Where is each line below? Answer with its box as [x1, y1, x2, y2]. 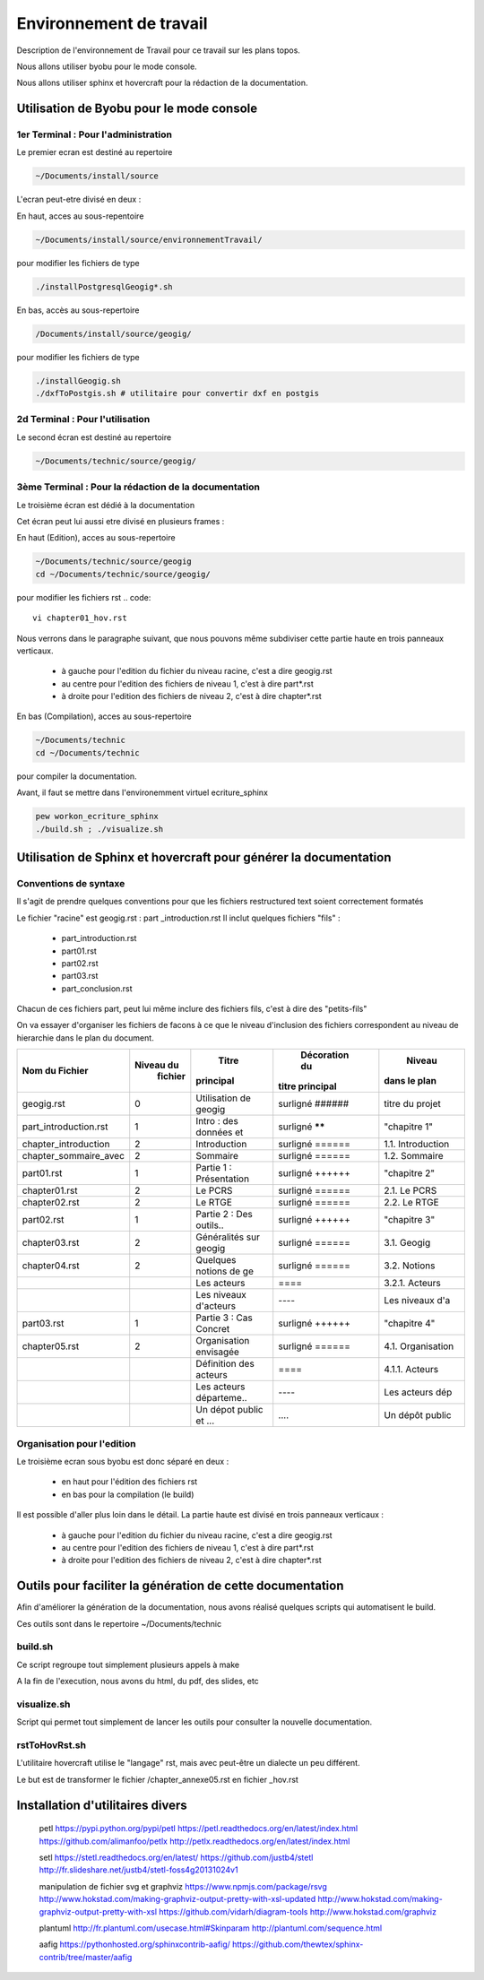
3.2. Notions [384, 1259, 436, 1272]
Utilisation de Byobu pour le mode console [16, 101, 258, 117]
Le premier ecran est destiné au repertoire [16, 147, 173, 158]
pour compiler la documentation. [16, 771, 138, 782]
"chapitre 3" [384, 1214, 436, 1226]
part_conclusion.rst [61, 982, 134, 994]
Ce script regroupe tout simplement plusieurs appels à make [16, 1659, 240, 1670]
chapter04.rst [22, 1259, 80, 1272]
